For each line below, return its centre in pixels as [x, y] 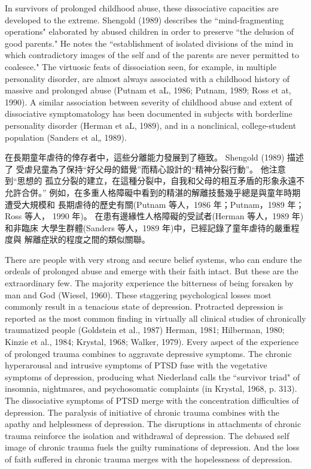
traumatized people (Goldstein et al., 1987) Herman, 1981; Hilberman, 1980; [145, 330]
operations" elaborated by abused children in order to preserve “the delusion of [150, 31]
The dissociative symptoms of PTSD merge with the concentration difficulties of [152, 400]
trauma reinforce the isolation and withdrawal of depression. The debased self [147, 435]
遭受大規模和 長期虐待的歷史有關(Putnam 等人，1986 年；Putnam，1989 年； [155, 204]
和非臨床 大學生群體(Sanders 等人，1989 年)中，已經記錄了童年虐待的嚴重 [148, 227]
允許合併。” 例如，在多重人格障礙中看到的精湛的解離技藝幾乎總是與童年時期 [153, 192]
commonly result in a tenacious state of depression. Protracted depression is [144, 306]
